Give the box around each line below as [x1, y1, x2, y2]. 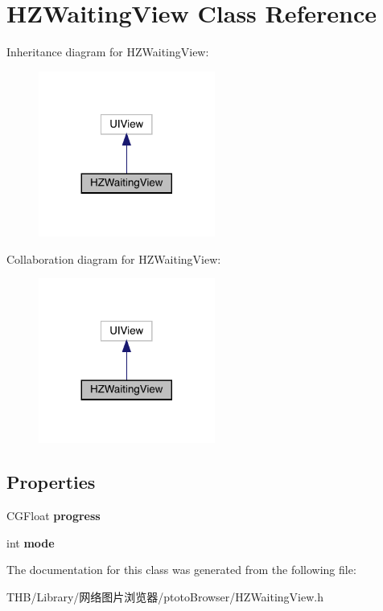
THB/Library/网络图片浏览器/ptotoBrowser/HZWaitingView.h [6, 588, 324, 605]
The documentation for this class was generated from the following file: [6, 561, 356, 578]
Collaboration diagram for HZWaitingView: [6, 250, 221, 267]
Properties [6, 470, 96, 494]
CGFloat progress [6, 507, 101, 524]
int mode [6, 534, 55, 551]
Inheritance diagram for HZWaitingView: [6, 43, 209, 60]
